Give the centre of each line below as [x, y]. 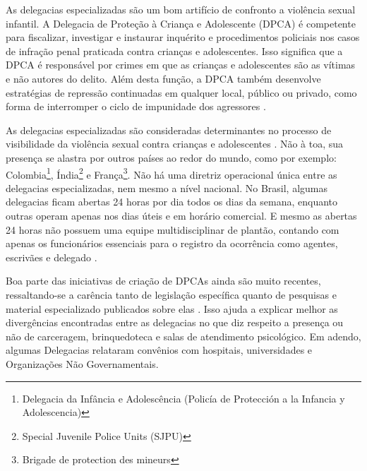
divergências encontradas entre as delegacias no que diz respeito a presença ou [175, 322]
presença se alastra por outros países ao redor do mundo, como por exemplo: [171, 157]
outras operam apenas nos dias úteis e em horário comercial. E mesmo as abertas [181, 215]
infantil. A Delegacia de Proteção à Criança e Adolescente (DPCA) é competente [181, 23]
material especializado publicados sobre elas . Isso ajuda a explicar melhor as [172, 308]
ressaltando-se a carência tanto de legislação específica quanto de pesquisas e [171, 294]
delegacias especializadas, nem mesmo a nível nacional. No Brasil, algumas [167, 187]
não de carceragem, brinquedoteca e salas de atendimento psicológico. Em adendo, [183, 336]
